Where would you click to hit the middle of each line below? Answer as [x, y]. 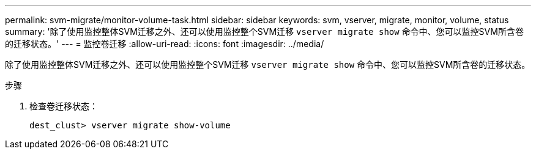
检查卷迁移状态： [64, 106]
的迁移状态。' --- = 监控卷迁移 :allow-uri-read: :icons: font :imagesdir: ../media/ [165, 44]
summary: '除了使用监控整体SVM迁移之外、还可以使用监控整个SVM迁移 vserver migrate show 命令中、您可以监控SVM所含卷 [264, 31]
